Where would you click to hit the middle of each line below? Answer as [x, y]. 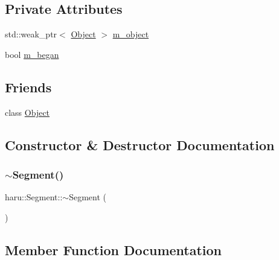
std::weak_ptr [31, 34]
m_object [131, 34]
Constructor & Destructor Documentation [140, 144]
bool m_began [32, 54]
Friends [28, 87]
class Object [27, 112]
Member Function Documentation [114, 249]
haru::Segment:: [34, 197]
